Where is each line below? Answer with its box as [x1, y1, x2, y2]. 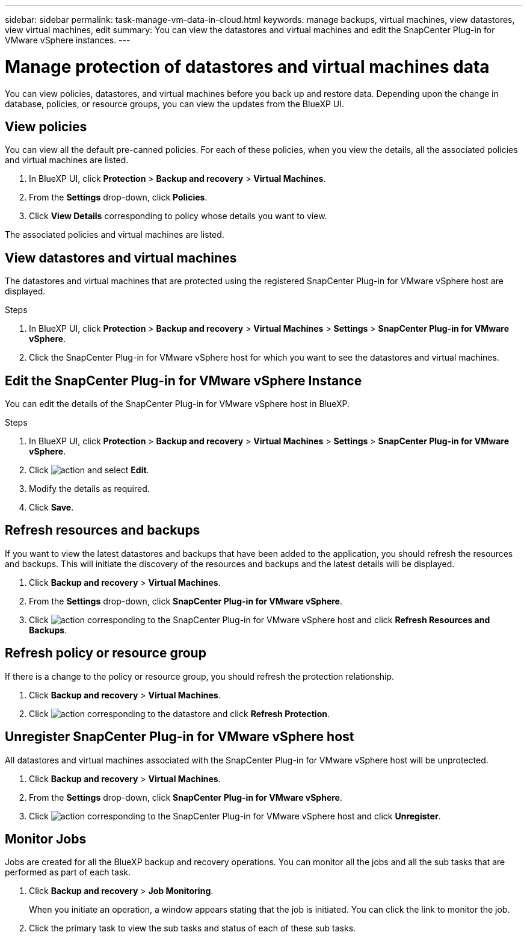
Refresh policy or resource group [5, 645, 206, 661]
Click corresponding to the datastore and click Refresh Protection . [29, 708, 330, 719]
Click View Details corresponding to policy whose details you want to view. [29, 211, 327, 222]
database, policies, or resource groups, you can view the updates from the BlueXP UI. [5, 98, 345, 109]
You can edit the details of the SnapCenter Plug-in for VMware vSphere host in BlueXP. [5, 399, 350, 409]
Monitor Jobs [5, 831, 87, 846]
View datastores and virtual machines [5, 250, 237, 266]
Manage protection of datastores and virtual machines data [5, 56, 490, 77]
